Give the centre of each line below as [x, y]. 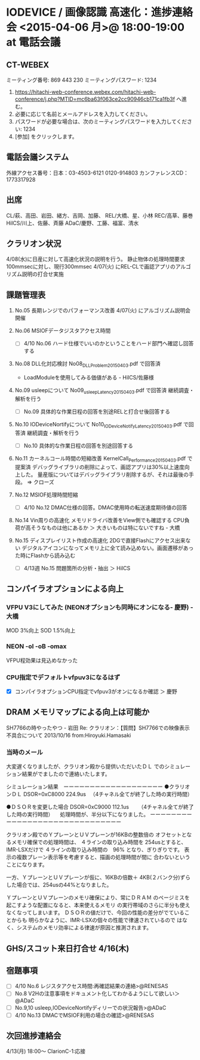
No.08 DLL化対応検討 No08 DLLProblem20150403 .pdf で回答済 [88, 365]
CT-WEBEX [28, 64]
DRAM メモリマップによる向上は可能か [78, 712]
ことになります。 [27, 865]
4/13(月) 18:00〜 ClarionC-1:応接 [46, 1051]
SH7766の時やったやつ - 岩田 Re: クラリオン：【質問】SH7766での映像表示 [98, 728]
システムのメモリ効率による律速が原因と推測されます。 [84, 927]
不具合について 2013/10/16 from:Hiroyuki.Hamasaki [69, 735]
